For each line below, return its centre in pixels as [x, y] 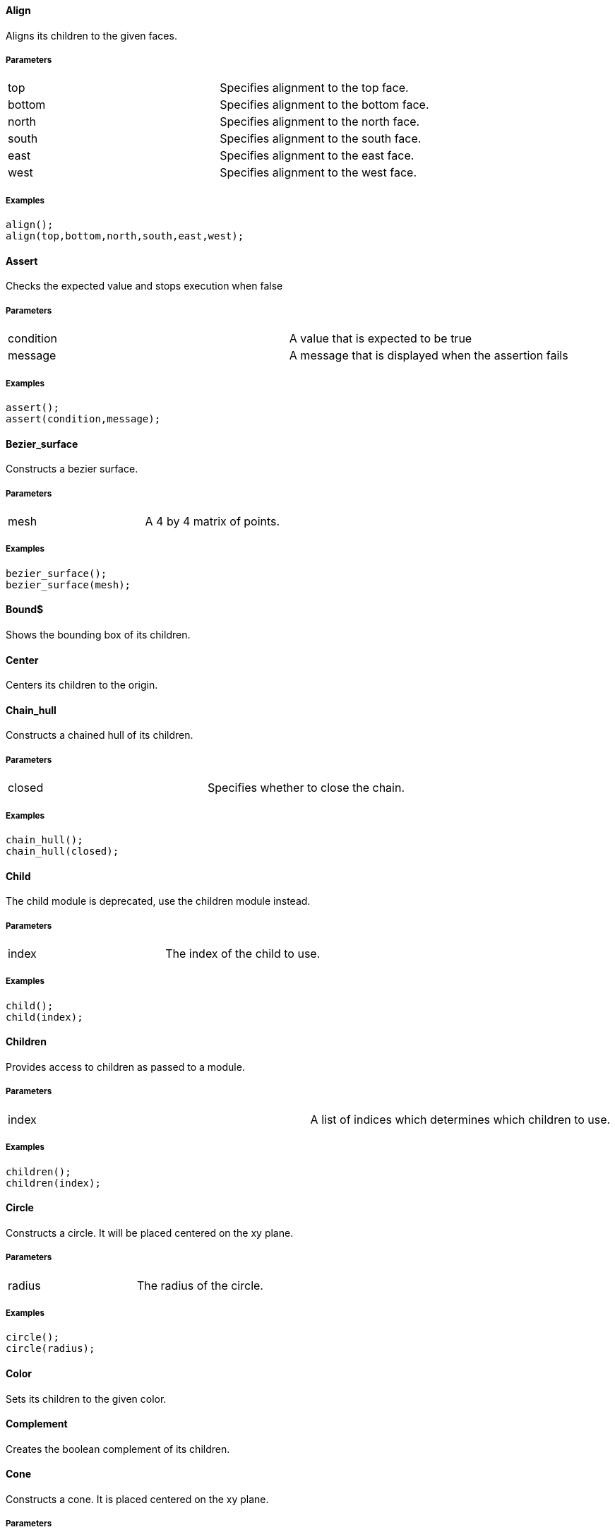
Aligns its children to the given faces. [91, 35]
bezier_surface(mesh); [68, 584]
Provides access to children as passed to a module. [125, 1067]
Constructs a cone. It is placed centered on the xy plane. [137, 1499]
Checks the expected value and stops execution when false [144, 286]
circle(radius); [50, 1349]
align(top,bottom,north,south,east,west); [125, 236]
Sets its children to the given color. [86, 1399]
